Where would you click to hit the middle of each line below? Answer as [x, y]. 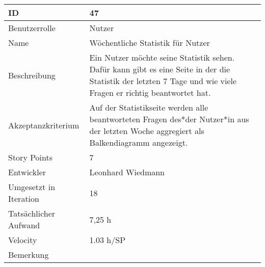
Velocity [23, 240]
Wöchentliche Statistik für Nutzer [150, 43]
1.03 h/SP [108, 240]
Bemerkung [29, 255]
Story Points [31, 157]
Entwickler [27, 172]
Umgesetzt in [32, 187]
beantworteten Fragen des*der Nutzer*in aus [169, 119]
